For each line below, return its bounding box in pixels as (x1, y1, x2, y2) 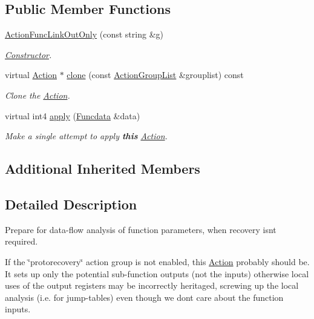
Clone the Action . (5, 88, 70, 101)
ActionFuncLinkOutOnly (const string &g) (5, 28, 163, 41)
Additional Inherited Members (5, 159, 200, 178)
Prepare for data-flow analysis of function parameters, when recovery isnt (5, 223, 276, 235)
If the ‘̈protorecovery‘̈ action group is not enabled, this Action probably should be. (5, 255, 310, 268)
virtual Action (5, 68, 57, 81)
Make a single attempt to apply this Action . (5, 130, 168, 142)
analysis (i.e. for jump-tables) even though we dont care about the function (5, 291, 284, 303)
